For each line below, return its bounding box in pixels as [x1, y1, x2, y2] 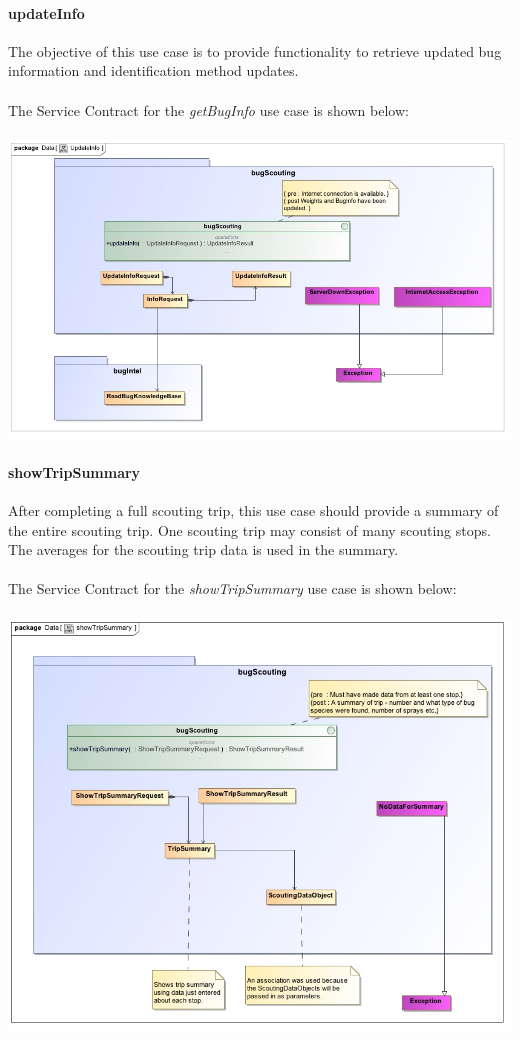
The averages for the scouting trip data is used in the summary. [8, 539, 399, 560]
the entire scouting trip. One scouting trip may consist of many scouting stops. [8, 519, 491, 540]
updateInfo [8, 2, 85, 23]
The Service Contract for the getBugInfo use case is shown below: [8, 99, 409, 120]
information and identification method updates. [8, 60, 299, 81]
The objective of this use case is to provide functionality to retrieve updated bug [8, 40, 502, 61]
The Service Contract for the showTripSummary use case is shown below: [8, 578, 457, 599]
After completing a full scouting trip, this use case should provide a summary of [8, 500, 499, 521]
